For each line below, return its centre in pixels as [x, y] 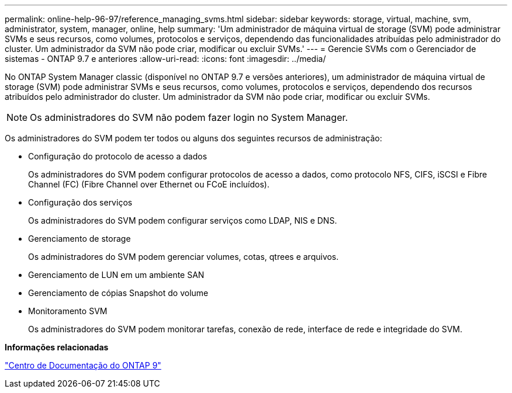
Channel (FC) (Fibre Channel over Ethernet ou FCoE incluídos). [149, 184]
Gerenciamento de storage [79, 239]
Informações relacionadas [57, 347]
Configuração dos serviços [80, 202]
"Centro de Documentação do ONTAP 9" [83, 365]
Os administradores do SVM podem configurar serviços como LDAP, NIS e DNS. [183, 220]
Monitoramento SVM [68, 311]
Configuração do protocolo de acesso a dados [118, 156]
